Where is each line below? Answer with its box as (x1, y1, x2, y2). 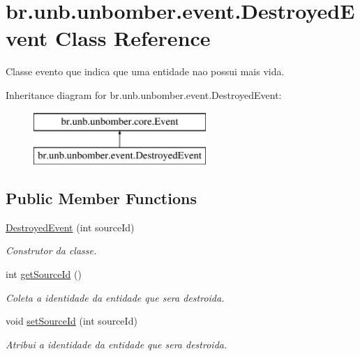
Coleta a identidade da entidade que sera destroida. (6, 290, 225, 304)
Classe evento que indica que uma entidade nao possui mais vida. (6, 64, 285, 79)
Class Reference (55, 24, 211, 52)
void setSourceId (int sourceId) (6, 314, 137, 328)
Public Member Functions (6, 187, 197, 209)
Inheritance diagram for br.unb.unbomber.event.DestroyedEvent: (6, 87, 282, 102)
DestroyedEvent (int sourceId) (6, 219, 135, 234)
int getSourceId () (6, 267, 82, 281)
